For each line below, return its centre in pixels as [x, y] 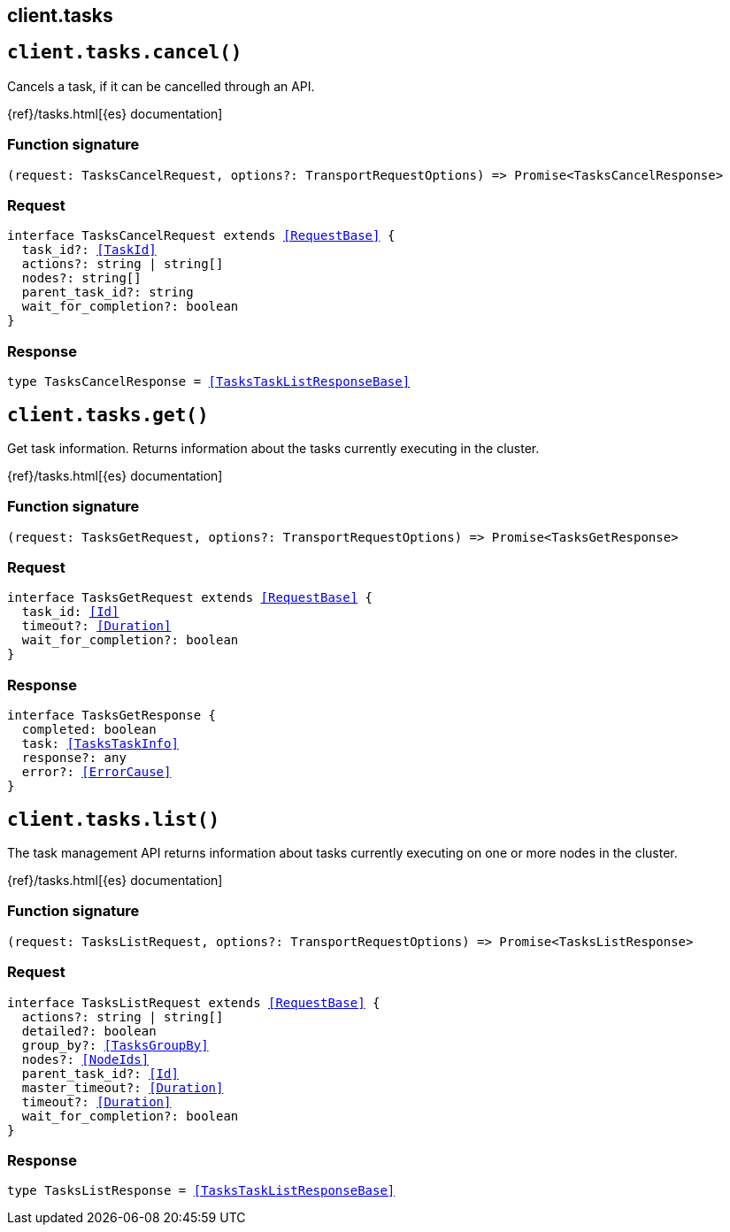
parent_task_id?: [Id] [100, 1073]
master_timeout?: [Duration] [123, 1087]
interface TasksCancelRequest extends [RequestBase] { [201, 236]
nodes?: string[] [81, 278]
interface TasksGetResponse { [112, 716]
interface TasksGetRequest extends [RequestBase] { [190, 598]
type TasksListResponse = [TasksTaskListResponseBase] [201, 1191]
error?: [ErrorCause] [96, 772]
